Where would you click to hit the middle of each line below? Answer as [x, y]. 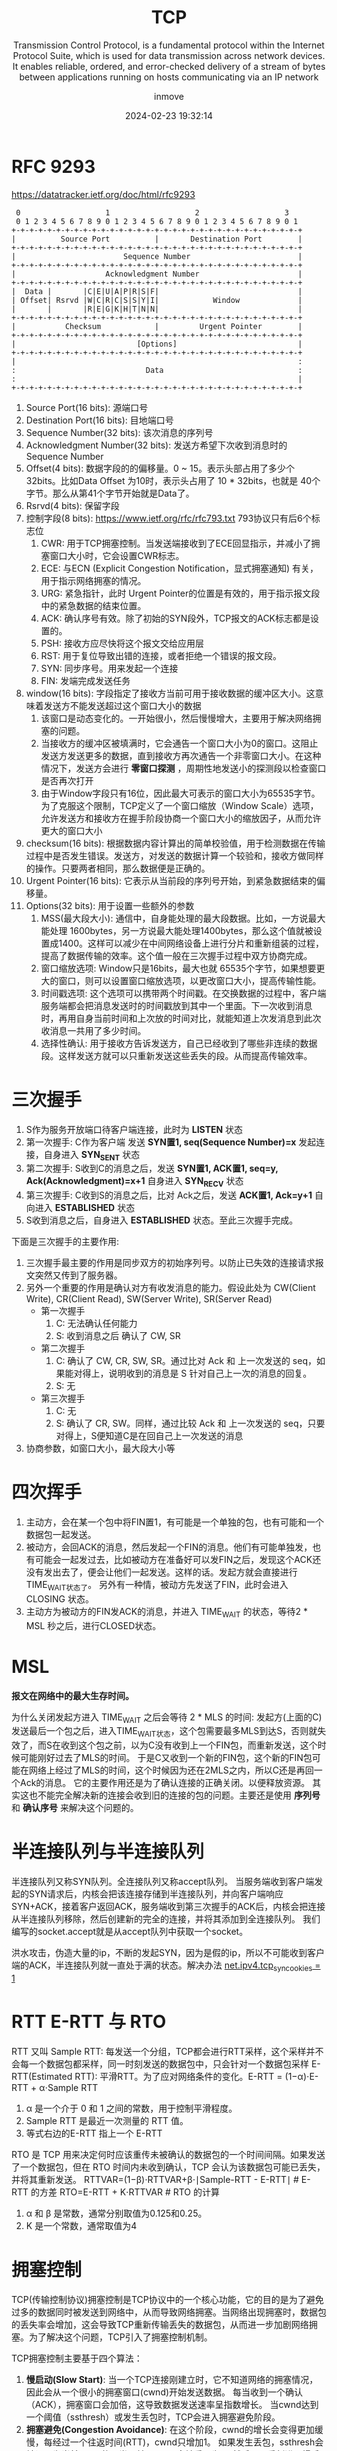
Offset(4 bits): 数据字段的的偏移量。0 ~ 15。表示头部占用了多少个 [160, 468]
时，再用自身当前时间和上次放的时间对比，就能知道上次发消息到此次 [181, 1018]
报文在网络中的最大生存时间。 [72, 1695]
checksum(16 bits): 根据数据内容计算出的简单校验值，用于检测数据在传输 [175, 843]
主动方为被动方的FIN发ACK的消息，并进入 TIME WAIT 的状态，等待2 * [166, 1612]
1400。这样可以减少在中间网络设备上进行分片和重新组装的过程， [191, 943]
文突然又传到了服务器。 [74, 1275]
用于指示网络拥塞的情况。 [93, 580]
